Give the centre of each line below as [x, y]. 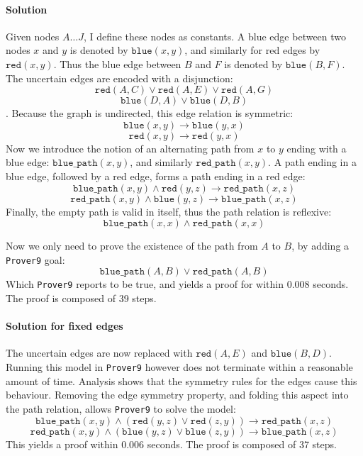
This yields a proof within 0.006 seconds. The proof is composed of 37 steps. [171, 444]
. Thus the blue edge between [117, 63]
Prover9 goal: [35, 259]
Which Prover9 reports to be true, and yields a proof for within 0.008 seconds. [177, 284]
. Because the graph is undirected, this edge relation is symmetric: [150, 113]
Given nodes [33, 36]
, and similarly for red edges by [252, 50]
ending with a [317, 148]
